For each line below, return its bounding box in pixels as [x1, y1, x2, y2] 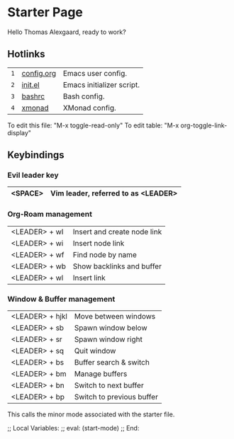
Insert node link [72, 238, 125, 248]
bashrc [21, 91, 45, 101]
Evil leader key [7, 171, 59, 181]
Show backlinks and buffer [72, 261, 162, 271]
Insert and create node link [72, 227, 162, 236]
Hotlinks [7, 48, 45, 60]
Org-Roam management [7, 210, 92, 219]
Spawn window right [74, 334, 143, 344]
